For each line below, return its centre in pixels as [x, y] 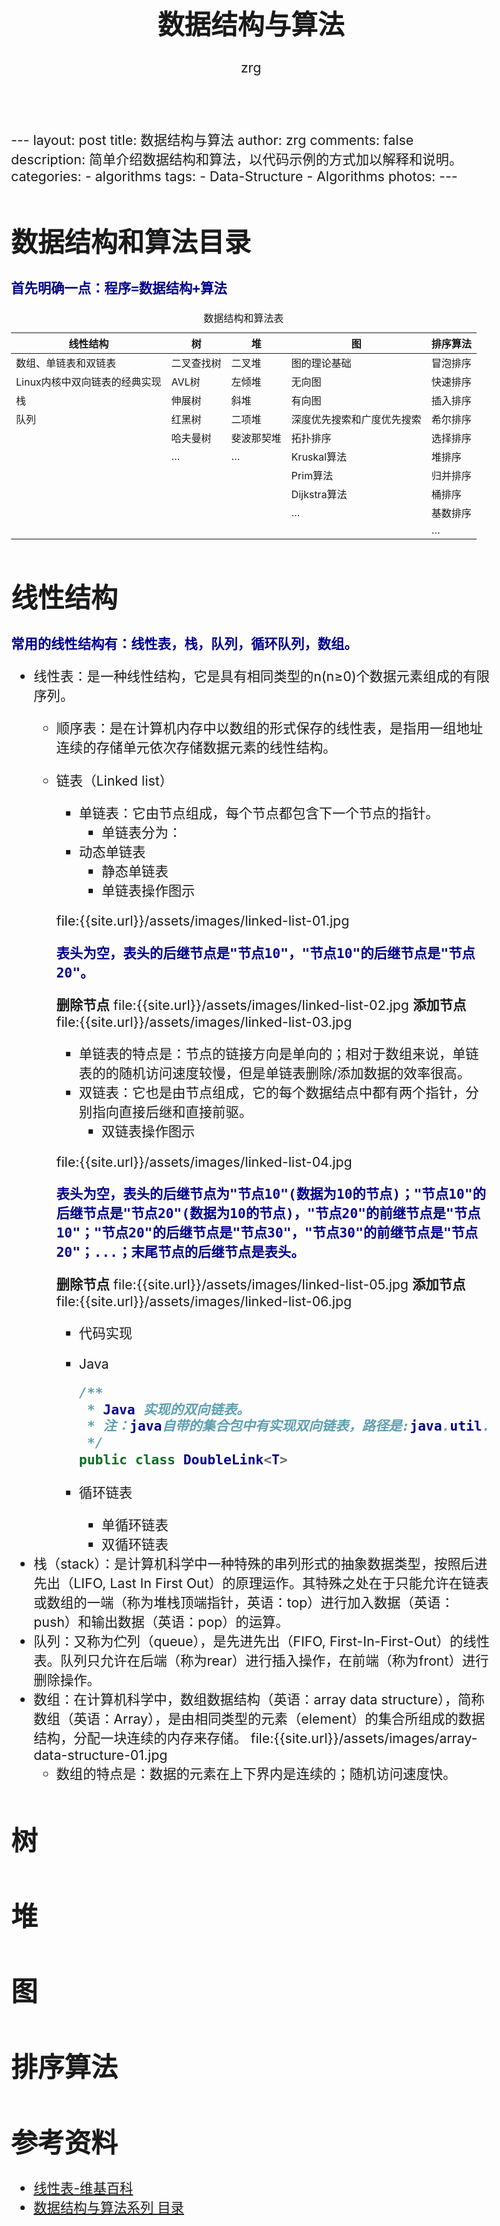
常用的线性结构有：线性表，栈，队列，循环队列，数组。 [184, 643]
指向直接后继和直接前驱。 [172, 1112]
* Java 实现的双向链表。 [168, 1409]
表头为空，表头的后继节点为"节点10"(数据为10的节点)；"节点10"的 [271, 1193]
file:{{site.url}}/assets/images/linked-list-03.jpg [204, 1021]
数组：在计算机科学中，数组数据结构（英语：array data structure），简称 [259, 1700]
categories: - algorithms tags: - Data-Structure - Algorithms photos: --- [234, 176]
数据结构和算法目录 [131, 242]
